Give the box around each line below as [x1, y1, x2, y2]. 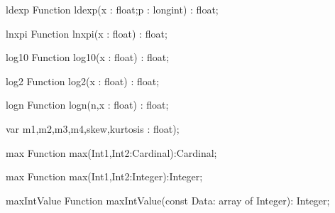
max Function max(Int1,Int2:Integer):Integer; [6, 169, 203, 184]
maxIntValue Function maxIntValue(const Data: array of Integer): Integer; [6, 192, 330, 207]
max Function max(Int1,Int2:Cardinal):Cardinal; [6, 145, 217, 160]
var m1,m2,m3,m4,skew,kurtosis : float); [6, 121, 180, 136]
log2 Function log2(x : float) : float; [6, 73, 160, 88]
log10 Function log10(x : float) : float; [6, 50, 170, 65]
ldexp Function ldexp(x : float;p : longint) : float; [6, 2, 219, 16]
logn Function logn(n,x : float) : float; [6, 97, 169, 112]
